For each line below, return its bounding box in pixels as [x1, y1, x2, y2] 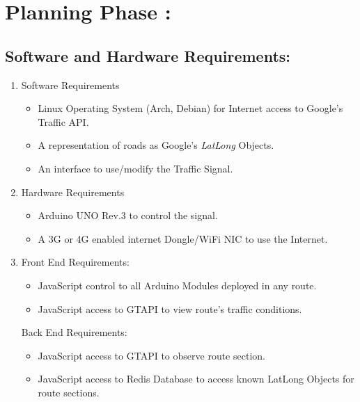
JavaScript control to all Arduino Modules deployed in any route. [38, 278, 317, 292]
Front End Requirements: [21, 255, 130, 269]
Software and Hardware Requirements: [5, 45, 291, 66]
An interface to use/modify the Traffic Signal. [38, 161, 233, 175]
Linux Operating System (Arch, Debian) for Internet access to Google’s [38, 101, 343, 115]
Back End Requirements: [21, 325, 127, 339]
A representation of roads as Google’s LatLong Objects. [38, 138, 274, 152]
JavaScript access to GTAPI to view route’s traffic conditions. [38, 301, 302, 316]
